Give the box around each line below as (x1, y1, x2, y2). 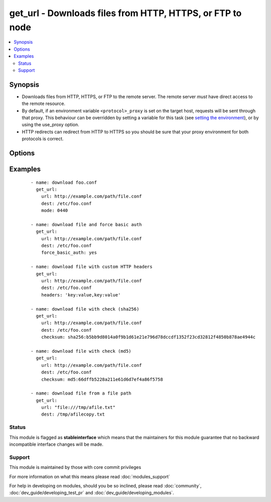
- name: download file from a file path (31, 390, 131, 396)
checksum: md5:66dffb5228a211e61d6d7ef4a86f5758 (41, 376, 163, 382)
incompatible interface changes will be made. (9, 441, 104, 447)
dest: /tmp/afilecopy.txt (41, 412, 105, 417)
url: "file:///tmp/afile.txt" (41, 405, 115, 411)
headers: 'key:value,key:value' (41, 292, 121, 297)
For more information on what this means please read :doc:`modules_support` (9, 473, 170, 479)
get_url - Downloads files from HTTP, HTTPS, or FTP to (9, 8, 242, 19)
